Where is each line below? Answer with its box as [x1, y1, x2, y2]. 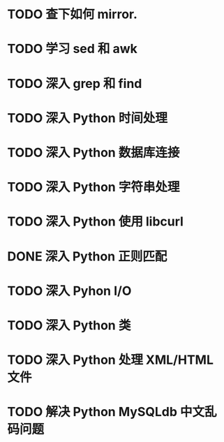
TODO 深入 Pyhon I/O [7, 283, 132, 299]
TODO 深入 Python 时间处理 [7, 110, 167, 126]
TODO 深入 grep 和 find [7, 75, 142, 91]
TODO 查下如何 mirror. [7, 6, 138, 22]
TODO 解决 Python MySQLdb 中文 [7, 404, 204, 420]
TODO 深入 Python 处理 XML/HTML [7, 352, 214, 368]
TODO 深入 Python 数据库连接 [7, 145, 180, 161]
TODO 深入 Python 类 [7, 317, 131, 333]
